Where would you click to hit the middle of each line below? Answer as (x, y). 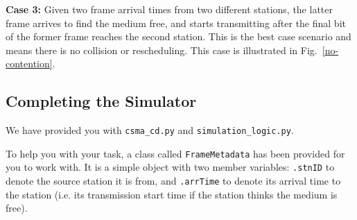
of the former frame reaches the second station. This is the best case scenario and (178, 36)
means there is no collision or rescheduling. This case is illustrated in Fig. (162, 50)
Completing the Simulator (101, 101)
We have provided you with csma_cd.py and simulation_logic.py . (150, 130)
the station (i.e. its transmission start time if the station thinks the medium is (172, 194)
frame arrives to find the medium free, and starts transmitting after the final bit (176, 23)
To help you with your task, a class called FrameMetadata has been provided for (175, 153)
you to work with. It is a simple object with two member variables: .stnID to (170, 167)
